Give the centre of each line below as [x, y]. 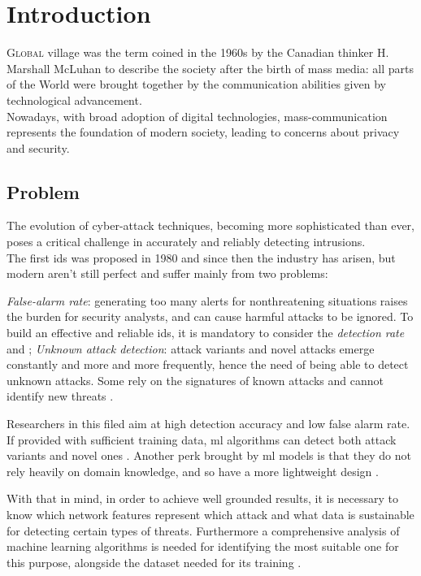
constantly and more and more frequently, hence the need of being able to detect [208, 364]
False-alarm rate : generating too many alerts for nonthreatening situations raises [207, 300]
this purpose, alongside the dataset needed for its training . [154, 562]
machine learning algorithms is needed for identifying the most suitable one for [203, 546]
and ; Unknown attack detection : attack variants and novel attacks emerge [191, 348]
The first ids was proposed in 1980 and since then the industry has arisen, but [201, 257]
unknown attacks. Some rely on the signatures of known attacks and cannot [195, 380]
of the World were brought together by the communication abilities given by [196, 84]
